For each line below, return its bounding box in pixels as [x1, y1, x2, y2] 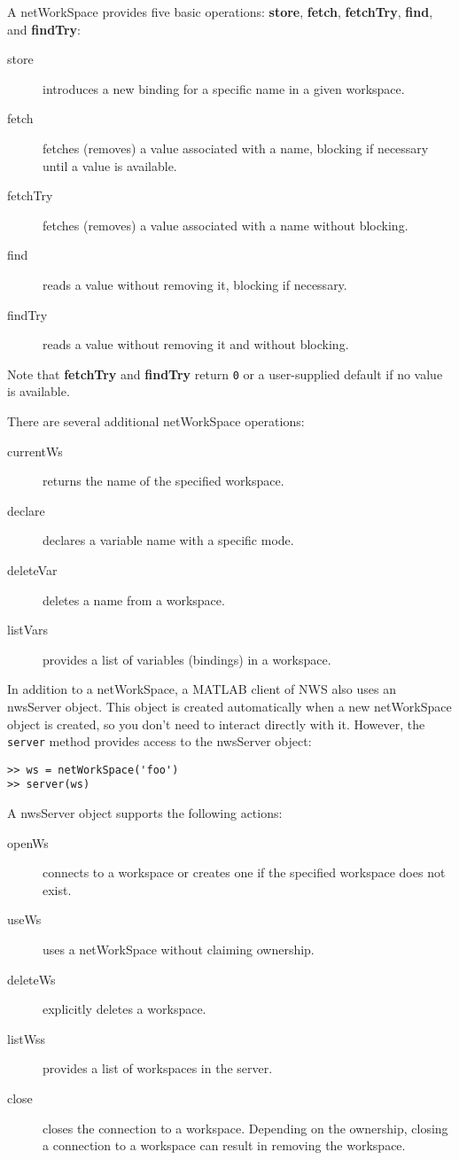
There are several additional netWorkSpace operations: [7, 411, 305, 430]
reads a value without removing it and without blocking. [43, 335, 349, 354]
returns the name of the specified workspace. [43, 471, 284, 490]
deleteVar [7, 560, 58, 579]
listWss [7, 1029, 46, 1047]
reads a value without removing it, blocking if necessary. [43, 275, 347, 293]
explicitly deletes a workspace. [43, 1000, 206, 1018]
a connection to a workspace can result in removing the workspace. [43, 1136, 406, 1155]
